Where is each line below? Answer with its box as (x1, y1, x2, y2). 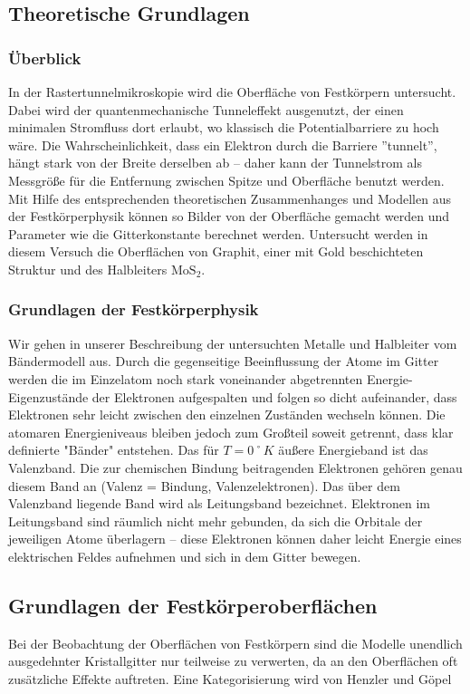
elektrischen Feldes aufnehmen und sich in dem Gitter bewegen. (8, 546, 361, 565)
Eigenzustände (8, 387, 89, 406)
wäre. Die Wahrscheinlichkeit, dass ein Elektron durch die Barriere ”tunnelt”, (8, 135, 437, 154)
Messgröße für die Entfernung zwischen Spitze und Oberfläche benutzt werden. (8, 170, 445, 189)
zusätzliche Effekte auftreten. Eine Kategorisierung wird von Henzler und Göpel (8, 669, 452, 688)
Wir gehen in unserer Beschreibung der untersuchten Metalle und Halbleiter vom (8, 333, 457, 352)
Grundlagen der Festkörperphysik (8, 298, 259, 321)
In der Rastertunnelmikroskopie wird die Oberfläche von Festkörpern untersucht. (8, 82, 456, 101)
